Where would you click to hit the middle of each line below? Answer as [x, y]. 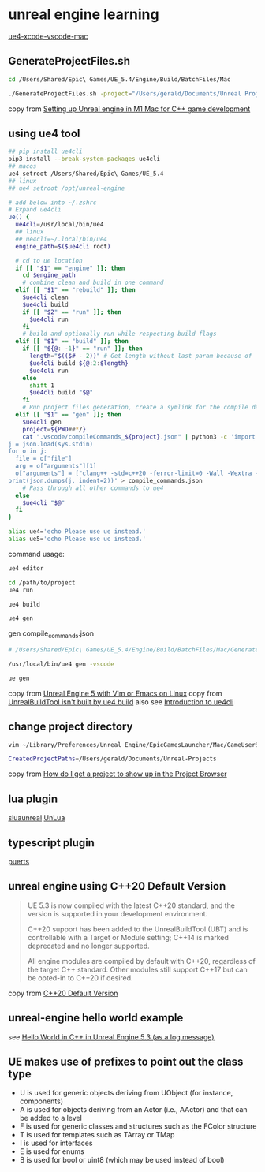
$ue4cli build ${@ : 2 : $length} [78, 363]
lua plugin [33, 799]
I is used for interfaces [56, 1143]
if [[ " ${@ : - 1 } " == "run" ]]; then [83, 349]
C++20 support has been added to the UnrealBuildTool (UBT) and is [138, 929]
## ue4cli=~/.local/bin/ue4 [62, 239]
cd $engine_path [49, 275]
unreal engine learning [84, 15]
